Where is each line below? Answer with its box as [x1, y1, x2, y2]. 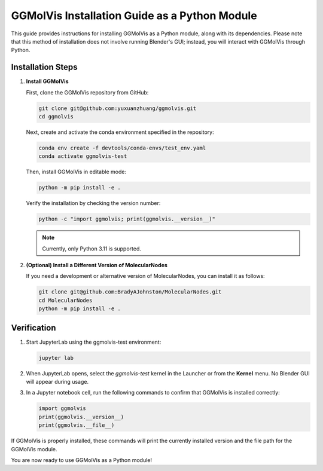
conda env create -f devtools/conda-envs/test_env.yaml [38, 144, 206, 151]
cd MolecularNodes [38, 296, 93, 304]
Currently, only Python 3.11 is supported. [42, 245, 142, 252]
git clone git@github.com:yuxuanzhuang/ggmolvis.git [38, 105, 197, 112]
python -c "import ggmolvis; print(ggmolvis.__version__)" [38, 216, 215, 222]
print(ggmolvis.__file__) [38, 422, 115, 429]
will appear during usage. [26, 378, 89, 386]
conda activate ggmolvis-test [38, 153, 127, 160]
